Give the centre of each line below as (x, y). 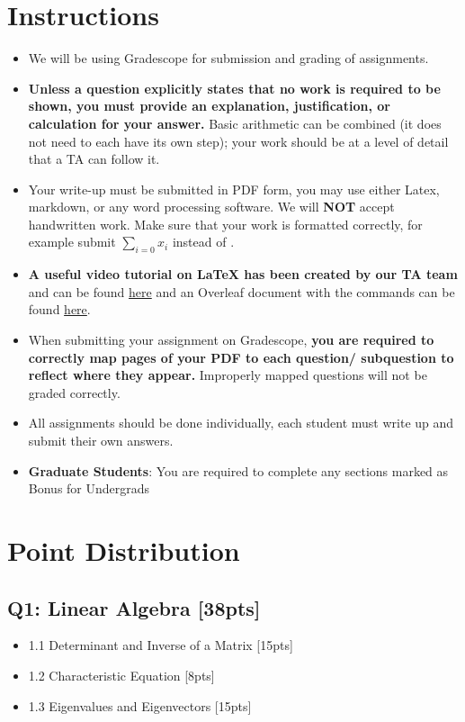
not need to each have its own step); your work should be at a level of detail (238, 141)
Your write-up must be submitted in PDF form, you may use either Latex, (234, 189)
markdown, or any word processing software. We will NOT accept (211, 207)
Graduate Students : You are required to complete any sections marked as (238, 470)
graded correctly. (74, 392)
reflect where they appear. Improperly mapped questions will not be (228, 375)
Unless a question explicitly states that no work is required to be (234, 88)
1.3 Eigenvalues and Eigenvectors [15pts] (140, 705)
